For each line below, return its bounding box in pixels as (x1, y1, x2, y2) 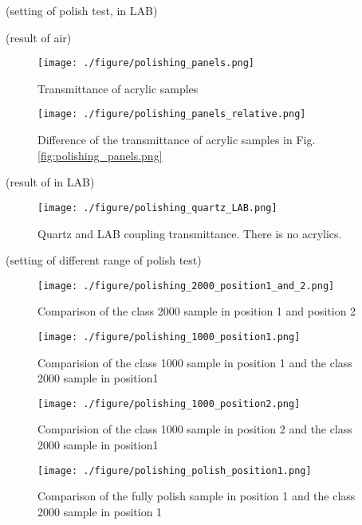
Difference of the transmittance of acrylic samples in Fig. (37, 131, 316, 148)
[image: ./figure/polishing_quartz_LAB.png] (37, 202, 277, 214)
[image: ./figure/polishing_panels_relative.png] (37, 108, 306, 120)
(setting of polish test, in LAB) (6, 2, 158, 18)
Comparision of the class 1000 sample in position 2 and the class (37, 421, 352, 437)
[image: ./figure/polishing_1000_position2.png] (37, 398, 301, 409)
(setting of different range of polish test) (6, 252, 202, 268)
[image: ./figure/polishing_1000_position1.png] (37, 331, 301, 343)
